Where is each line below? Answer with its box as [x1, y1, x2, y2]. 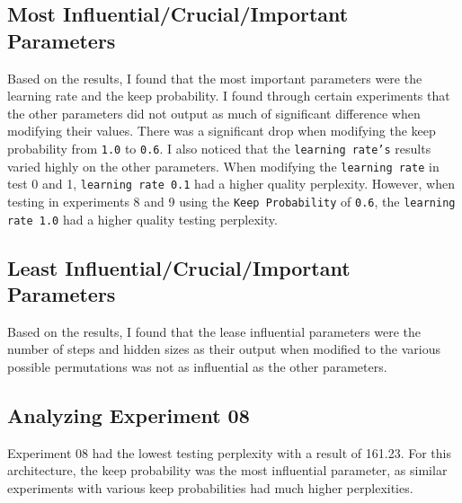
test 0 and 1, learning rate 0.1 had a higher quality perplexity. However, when [7, 174, 455, 193]
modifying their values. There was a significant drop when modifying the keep [7, 121, 436, 140]
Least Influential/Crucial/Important [7, 253, 351, 281]
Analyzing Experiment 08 [7, 402, 250, 429]
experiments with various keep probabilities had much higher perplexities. [7, 479, 413, 498]
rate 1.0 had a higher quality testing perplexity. [7, 209, 278, 228]
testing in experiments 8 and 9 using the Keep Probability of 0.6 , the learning [7, 191, 456, 210]
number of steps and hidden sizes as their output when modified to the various [7, 340, 441, 358]
